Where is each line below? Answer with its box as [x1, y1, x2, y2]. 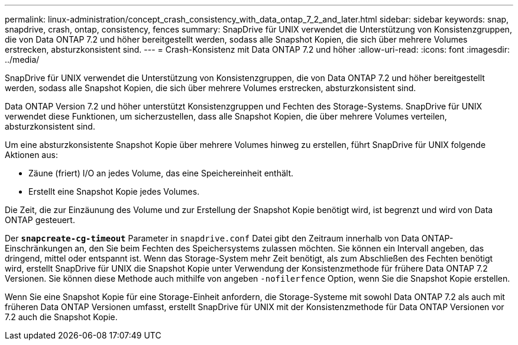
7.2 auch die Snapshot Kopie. [5, 312, 118, 322]
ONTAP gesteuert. [5, 215, 75, 225]
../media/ [5, 54, 40, 65]
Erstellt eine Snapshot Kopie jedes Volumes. [28, 186, 200, 196]
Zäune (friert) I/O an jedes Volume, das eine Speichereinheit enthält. [28, 168, 294, 178]
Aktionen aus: [5, 150, 58, 160]
